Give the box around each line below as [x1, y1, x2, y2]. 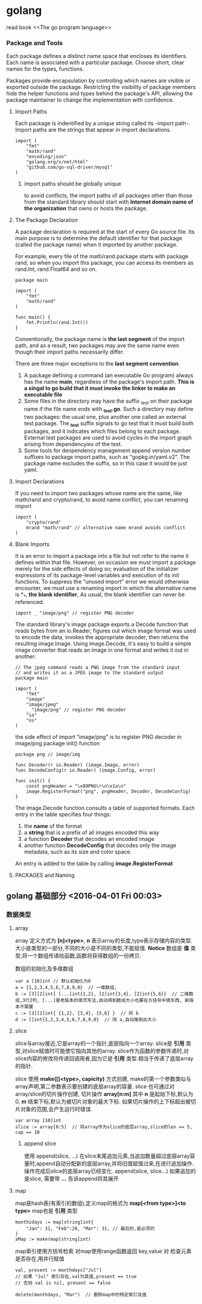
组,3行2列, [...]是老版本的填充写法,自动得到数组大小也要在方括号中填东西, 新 [14, 997, 190, 1004]
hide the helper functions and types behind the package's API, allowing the [6, 90, 193, 97]
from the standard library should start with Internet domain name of [24, 198, 194, 206]
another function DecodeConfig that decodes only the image [24, 842, 177, 849]
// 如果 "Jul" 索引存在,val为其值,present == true [14, 1274, 137, 1280]
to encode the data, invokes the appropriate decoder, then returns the [14, 634, 189, 641]
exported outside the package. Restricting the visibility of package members [6, 83, 196, 91]
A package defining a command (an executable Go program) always [24, 372, 194, 379]
